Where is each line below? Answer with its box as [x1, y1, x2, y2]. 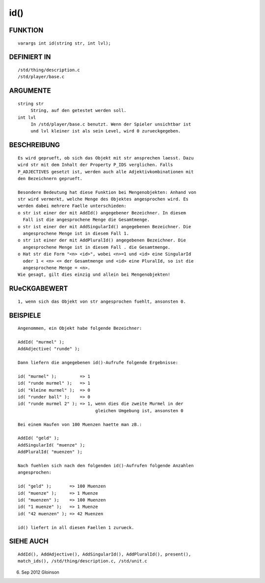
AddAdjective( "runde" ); [18, 346, 80, 352]
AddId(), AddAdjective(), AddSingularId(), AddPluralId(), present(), [18, 551, 191, 557]
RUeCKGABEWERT [9, 285, 68, 293]
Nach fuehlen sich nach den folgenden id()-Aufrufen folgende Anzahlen [18, 463, 194, 468]
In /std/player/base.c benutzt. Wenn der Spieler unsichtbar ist [30, 121, 191, 127]
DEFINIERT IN [9, 53, 51, 61]
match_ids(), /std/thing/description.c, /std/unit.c [18, 558, 147, 564]
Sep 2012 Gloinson [21, 569, 60, 575]
